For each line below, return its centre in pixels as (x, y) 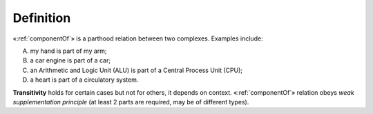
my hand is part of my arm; (68, 51)
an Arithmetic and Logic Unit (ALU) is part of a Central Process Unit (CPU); (136, 70)
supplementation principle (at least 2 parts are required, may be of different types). (131, 102)
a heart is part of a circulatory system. (84, 80)
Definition (42, 18)
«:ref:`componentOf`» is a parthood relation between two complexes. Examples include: (138, 38)
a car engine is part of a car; (70, 60)
